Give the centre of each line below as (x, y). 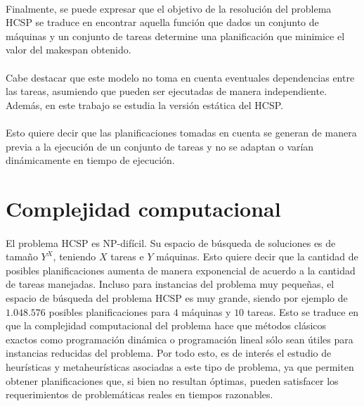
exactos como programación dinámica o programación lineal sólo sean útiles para (180, 339)
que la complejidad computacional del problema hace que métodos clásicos (166, 325)
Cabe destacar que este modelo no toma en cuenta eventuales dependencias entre (180, 77)
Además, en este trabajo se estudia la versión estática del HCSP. (145, 104)
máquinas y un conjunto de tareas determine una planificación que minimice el (175, 36)
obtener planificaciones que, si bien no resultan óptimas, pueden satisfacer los (172, 380)
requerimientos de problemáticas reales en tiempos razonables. (139, 394)
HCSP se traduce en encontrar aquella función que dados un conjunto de (162, 22)
